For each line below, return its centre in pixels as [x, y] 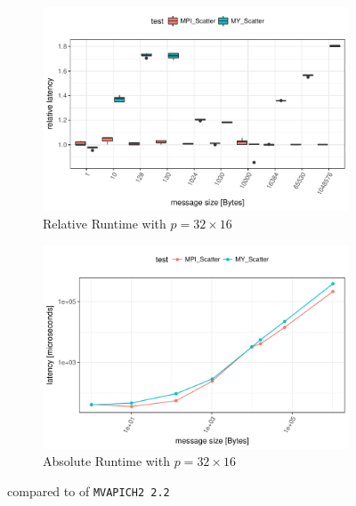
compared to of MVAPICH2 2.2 [89, 491]
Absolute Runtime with [106, 461]
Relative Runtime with [105, 223]
